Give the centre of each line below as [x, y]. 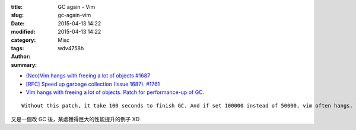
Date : [18, 23]
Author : [21, 57]
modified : [23, 32]
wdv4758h [71, 48]
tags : [18, 48]
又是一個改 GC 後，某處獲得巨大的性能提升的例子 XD [75, 119]
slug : [17, 15]
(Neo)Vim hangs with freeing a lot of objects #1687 [88, 76]
